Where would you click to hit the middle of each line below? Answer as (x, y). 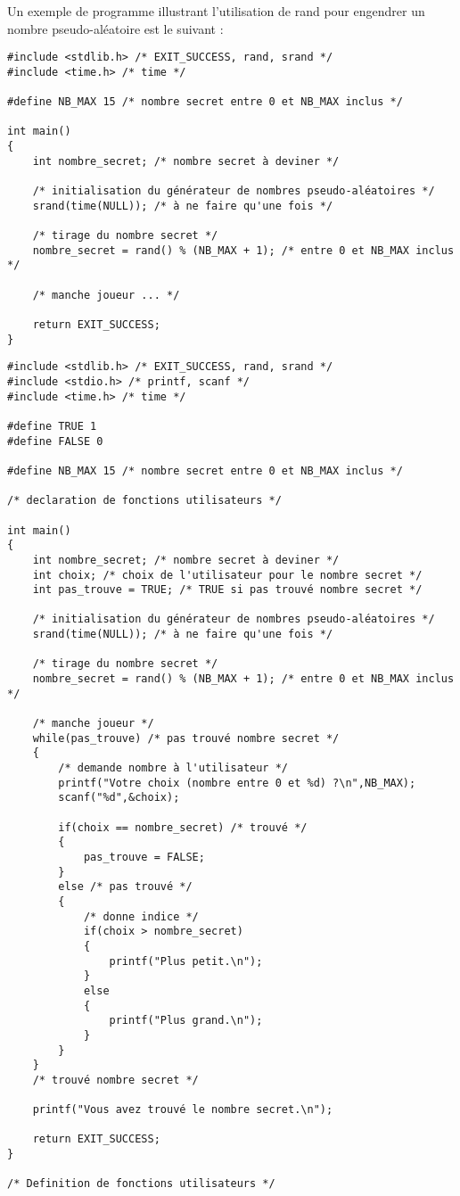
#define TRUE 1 (52, 426)
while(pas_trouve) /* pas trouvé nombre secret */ (186, 738)
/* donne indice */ (141, 916)
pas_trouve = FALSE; (144, 857)
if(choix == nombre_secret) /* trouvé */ (183, 827)
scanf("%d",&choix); (119, 798)
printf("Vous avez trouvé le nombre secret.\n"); (183, 1110)
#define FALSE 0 (55, 441)
